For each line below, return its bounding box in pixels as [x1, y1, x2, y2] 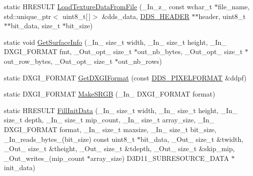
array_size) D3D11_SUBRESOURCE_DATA [90, 153, 229, 163]
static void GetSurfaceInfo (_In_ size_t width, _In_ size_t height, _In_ [4, 37, 227, 47]
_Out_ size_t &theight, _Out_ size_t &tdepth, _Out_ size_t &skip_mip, [4, 143, 235, 154]
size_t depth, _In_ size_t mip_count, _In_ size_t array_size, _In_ [4, 115, 214, 125]
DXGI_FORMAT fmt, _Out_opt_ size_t [4, 46, 132, 57]
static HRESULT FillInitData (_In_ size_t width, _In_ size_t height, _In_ [4, 105, 238, 115]
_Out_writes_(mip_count [4, 153, 85, 163]
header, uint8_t [198, 11, 246, 21]
